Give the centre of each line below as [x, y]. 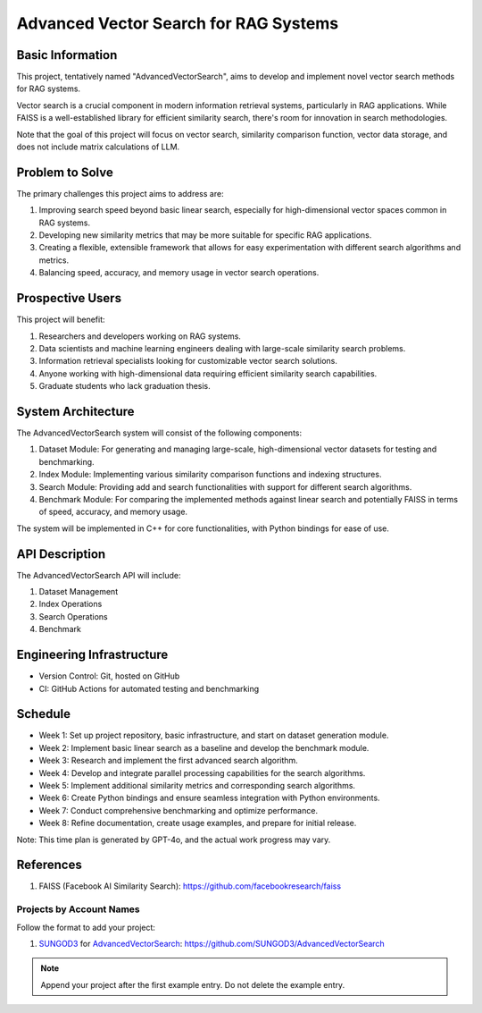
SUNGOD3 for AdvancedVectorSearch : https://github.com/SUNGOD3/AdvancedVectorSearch [212, 944]
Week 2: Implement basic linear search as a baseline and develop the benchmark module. [204, 747]
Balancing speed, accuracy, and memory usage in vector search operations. [179, 273]
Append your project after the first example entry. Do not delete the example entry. [193, 984]
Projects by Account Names [78, 909]
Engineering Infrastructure [92, 655]
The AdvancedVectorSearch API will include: [99, 575]
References [49, 865]
